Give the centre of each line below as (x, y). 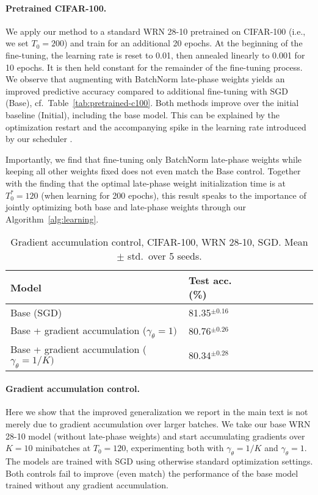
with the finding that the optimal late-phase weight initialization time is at (146, 183)
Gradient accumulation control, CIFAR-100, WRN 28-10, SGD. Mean (159, 242)
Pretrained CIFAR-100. (56, 8)
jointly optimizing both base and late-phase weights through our (126, 207)
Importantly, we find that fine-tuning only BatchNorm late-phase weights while (154, 159)
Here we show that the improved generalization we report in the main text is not (157, 412)
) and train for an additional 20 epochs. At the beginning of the (183, 43)
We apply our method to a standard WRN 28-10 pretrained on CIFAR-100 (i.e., (156, 31)
